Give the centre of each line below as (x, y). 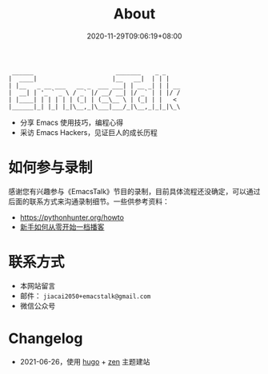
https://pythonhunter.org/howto (72, 217)
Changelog (46, 338)
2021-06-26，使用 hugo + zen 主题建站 (85, 361)
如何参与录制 (51, 168)
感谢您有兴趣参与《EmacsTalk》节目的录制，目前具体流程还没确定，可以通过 (134, 191)
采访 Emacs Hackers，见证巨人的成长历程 (89, 132)
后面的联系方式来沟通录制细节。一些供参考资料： (89, 201)
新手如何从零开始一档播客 (62, 227)
